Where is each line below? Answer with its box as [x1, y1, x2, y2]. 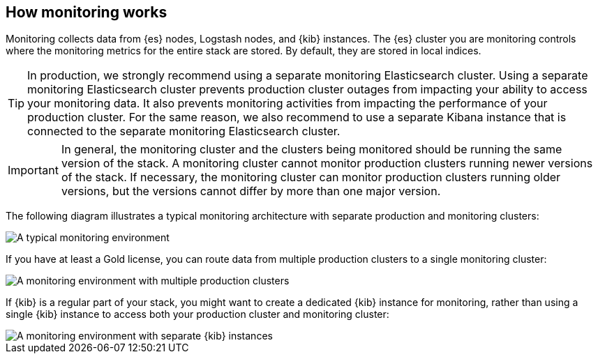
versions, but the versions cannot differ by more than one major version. [61, 184, 441, 199]
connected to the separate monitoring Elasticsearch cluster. [27, 124, 341, 139]
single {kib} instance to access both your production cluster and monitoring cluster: [6, 308, 389, 321]
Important [8, 163, 59, 178]
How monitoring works [6, 3, 167, 21]
